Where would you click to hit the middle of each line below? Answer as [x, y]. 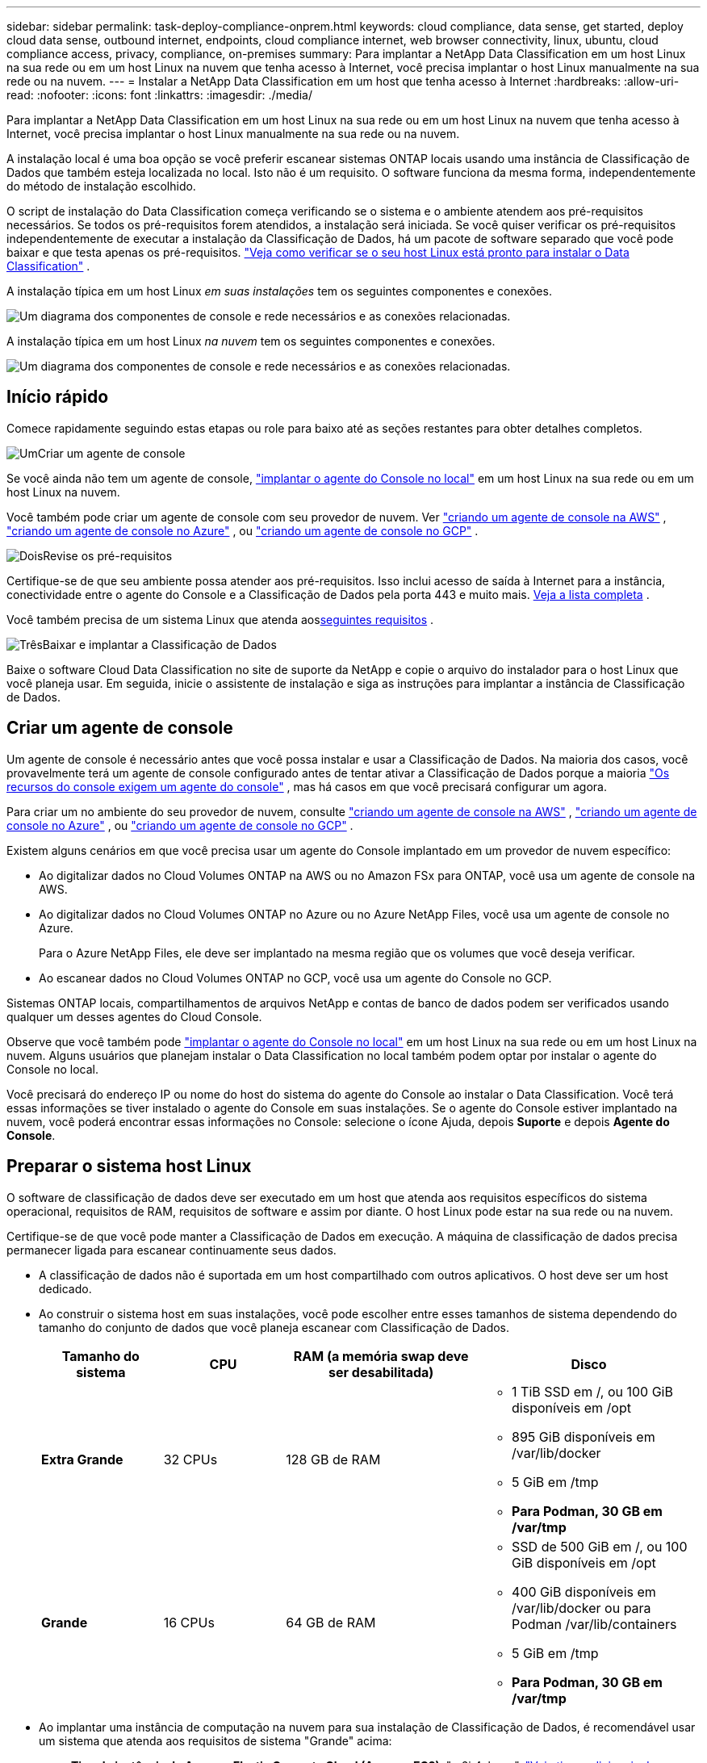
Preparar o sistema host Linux [129, 1166]
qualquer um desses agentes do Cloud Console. [134, 1016]
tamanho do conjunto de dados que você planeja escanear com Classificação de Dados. [274, 1327]
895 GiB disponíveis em [584, 1436]
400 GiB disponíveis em [584, 1591]
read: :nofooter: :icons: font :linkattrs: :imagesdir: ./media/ [159, 95]
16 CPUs [189, 1622]
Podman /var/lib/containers [594, 1624]
